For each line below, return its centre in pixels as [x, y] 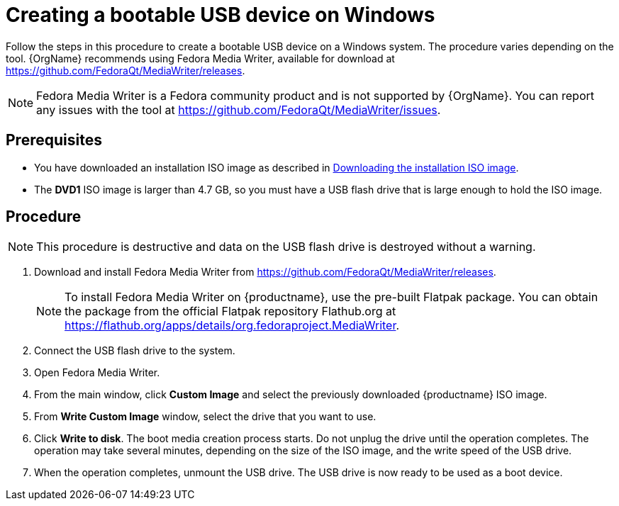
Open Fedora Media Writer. [97, 373]
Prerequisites [54, 140]
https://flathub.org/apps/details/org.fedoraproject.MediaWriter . [232, 326]
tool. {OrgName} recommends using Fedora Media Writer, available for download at [200, 58]
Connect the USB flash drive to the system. [135, 351]
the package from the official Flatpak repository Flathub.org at [230, 311]
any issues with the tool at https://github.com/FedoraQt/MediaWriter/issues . [239, 109]
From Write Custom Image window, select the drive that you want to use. [205, 417]
